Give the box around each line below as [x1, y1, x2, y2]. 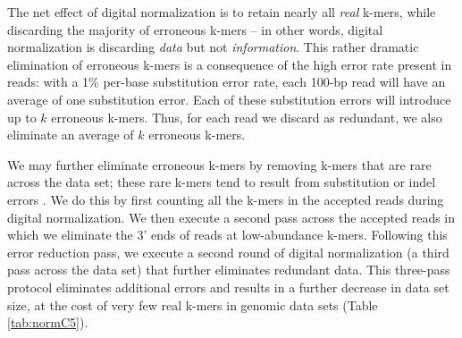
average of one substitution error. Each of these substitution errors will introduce [7, 89, 451, 108]
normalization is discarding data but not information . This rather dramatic [7, 38, 419, 56]
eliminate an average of [7, 125, 134, 144]
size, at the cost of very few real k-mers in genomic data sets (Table [7, 295, 378, 314]
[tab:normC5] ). [7, 313, 88, 332]
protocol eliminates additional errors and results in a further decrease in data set [7, 277, 449, 296]
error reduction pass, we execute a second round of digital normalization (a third [7, 242, 449, 261]
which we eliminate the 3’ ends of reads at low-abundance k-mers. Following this [7, 225, 448, 244]
